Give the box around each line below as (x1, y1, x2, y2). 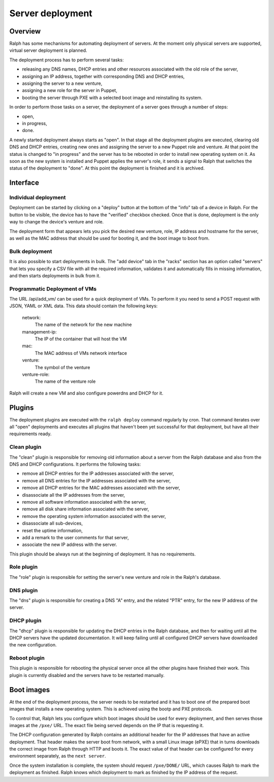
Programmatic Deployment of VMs (9, 285, 97, 292)
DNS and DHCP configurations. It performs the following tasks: (9, 461, 141, 467)
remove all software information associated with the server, (22, 499, 146, 505)
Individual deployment (9, 194, 66, 201)
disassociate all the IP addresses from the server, (22, 492, 125, 498)
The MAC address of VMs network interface (35, 350, 127, 356)
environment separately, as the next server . (9, 753, 106, 759)
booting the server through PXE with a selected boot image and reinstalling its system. (22, 94, 203, 101)
